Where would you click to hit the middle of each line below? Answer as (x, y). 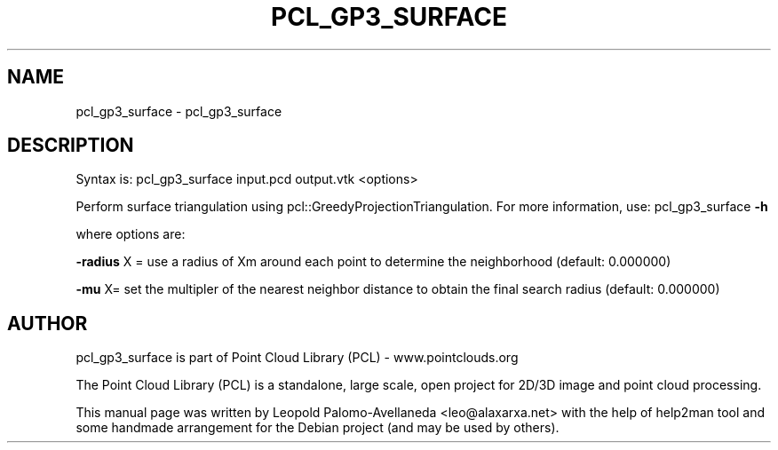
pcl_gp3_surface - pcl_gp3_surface (179, 111)
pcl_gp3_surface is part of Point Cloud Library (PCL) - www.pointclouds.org (297, 358)
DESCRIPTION (71, 146)
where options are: (131, 234)
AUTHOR (48, 323)
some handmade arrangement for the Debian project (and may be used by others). (318, 428)
